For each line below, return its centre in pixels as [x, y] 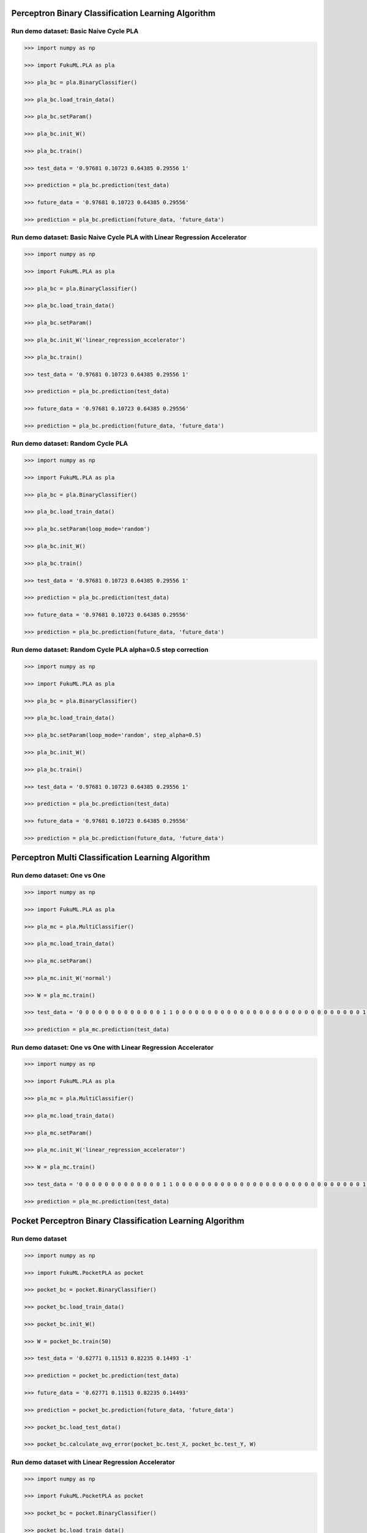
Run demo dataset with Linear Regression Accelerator [93, 1462]
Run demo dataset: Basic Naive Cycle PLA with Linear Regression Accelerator [129, 237]
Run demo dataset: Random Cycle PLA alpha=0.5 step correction [110, 650]
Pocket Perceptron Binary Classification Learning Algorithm [128, 1221]
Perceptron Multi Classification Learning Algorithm [111, 858]
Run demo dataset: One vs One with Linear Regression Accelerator [113, 1047]
